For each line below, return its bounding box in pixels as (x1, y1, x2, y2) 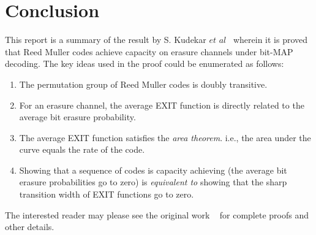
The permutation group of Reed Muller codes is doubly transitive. (19, 77, 268, 90)
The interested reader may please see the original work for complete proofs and (5, 208, 309, 221)
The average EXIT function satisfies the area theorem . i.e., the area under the (19, 131, 311, 144)
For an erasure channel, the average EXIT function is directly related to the (19, 98, 304, 111)
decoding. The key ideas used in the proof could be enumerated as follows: (5, 57, 284, 70)
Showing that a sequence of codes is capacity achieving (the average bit (19, 163, 287, 176)
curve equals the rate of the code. (19, 143, 145, 156)
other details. (5, 220, 55, 233)
